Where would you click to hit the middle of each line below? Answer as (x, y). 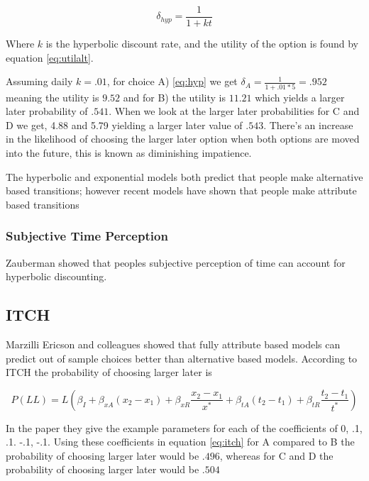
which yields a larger (300, 97)
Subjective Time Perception (87, 236)
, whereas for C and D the (276, 455)
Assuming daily (39, 81)
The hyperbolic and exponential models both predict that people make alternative (184, 176)
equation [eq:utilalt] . (50, 57)
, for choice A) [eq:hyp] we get (172, 81)
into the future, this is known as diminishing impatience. (129, 152)
